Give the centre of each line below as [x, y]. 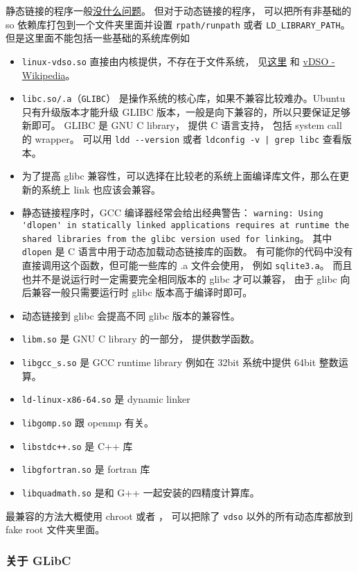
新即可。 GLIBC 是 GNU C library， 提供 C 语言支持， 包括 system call [182, 125]
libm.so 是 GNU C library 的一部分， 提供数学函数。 [141, 339]
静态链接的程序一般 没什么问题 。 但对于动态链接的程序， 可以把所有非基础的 [179, 10]
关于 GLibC [38, 560]
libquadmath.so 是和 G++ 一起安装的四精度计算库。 [141, 492]
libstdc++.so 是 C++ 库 [77, 445]
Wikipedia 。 [48, 75]
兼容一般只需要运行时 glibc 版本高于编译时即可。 [142, 292]
